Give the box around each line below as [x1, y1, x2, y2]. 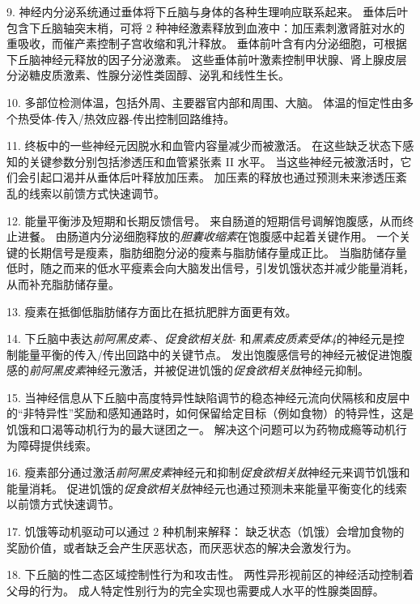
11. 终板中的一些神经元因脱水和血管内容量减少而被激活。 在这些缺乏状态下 [6, 137, 403, 154]
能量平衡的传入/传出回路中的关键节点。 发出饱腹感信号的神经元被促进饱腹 [17, 345, 413, 362]
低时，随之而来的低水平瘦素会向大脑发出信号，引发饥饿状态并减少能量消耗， [6, 259, 414, 276]
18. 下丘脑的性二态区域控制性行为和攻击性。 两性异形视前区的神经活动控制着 [6, 566, 414, 583]
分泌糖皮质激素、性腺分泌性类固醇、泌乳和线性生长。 [6, 66, 290, 84]
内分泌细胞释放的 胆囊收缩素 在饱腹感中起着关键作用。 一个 [89, 228, 400, 245]
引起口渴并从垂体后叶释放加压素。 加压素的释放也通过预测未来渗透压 [28, 169, 396, 186]
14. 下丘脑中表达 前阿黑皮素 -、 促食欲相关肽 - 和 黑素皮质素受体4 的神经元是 [6, 330, 393, 347]
